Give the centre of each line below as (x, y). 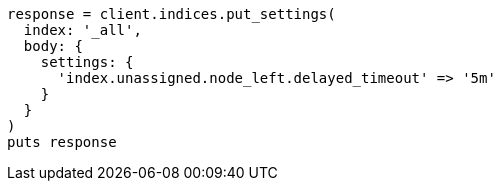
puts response (62, 142)
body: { (53, 46)
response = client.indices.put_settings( (171, 14)
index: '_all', (82, 30)
